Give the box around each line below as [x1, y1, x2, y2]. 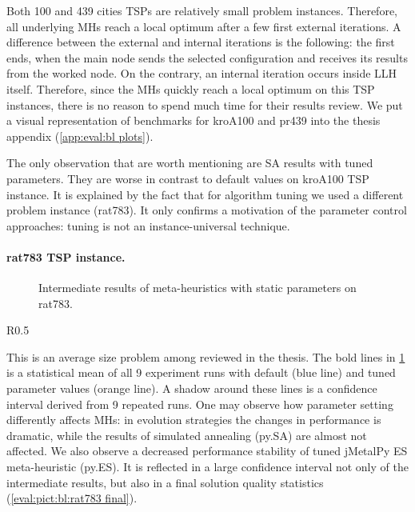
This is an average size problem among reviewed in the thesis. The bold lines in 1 [6, 348, 405, 365]
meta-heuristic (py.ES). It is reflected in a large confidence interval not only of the [6, 458, 409, 475]
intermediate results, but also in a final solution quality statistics [6, 474, 324, 490]
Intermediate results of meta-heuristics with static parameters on [38, 279, 357, 296]
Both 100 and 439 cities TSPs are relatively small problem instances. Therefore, [6, 2, 397, 18]
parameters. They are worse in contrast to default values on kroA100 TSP [6, 170, 369, 186]
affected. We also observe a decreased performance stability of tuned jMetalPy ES [6, 442, 408, 459]
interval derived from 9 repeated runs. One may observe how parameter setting [6, 395, 393, 412]
